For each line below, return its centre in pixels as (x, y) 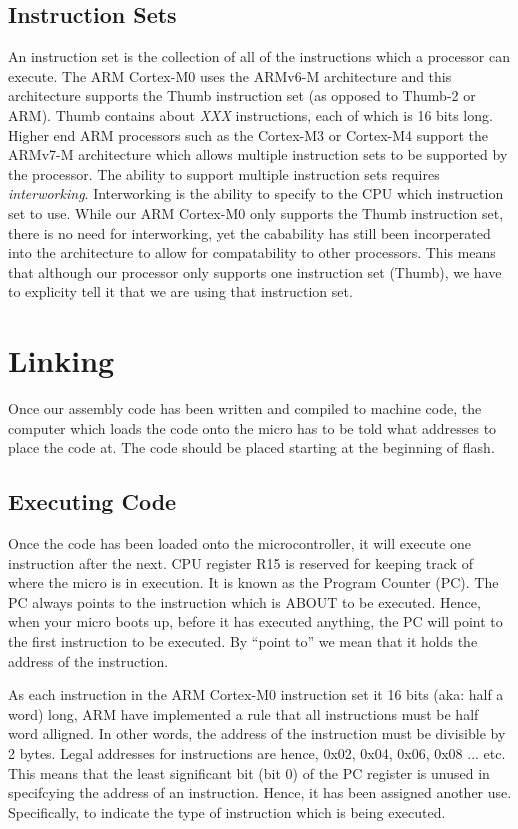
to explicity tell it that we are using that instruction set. (180, 291)
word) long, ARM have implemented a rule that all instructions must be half (243, 713)
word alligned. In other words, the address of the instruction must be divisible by (257, 733)
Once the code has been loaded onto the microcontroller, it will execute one (239, 543)
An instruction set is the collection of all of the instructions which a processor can (259, 56)
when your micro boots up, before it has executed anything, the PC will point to (255, 621)
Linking (61, 360)
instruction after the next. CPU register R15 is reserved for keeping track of (240, 562)
